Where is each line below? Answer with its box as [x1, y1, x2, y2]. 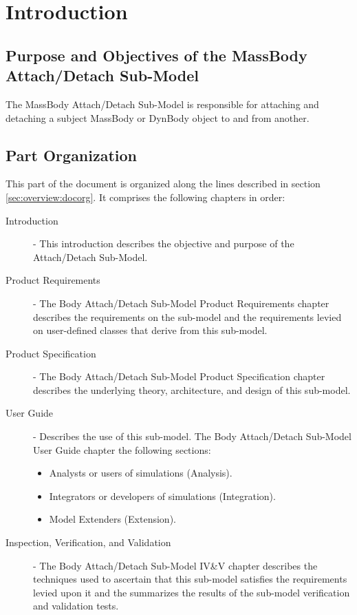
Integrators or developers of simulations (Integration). [49, 488, 276, 503]
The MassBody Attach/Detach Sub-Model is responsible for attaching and [6, 96, 319, 111]
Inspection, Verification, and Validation [6, 535, 171, 550]
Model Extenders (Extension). [49, 512, 176, 526]
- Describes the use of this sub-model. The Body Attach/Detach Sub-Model [33, 429, 351, 444]
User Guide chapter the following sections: [33, 442, 211, 457]
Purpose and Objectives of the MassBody [6, 44, 307, 65]
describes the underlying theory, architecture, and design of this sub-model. [33, 382, 351, 397]
